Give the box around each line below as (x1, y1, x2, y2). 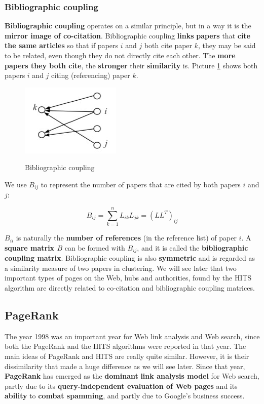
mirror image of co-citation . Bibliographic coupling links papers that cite (5, 30, 250, 41)
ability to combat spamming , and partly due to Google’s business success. (5, 390, 245, 401)
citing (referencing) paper (51, 70, 130, 80)
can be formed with (64, 242, 125, 253)
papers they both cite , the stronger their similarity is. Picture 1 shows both (5, 60, 258, 70)
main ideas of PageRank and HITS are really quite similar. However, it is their (5, 350, 249, 361)
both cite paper (144, 40, 193, 51)
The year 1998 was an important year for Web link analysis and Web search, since (5, 331, 260, 341)
